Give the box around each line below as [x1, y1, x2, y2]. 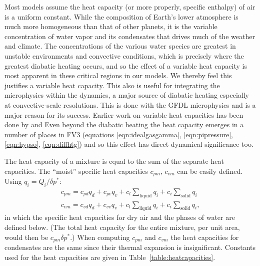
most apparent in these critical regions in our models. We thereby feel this [4, 70, 232, 81]
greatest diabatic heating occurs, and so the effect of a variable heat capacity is [4, 60, 247, 71]
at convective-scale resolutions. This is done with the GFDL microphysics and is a [4, 99, 256, 110]
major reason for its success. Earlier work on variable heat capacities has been [4, 109, 243, 120]
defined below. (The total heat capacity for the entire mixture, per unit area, [4, 222, 240, 232]
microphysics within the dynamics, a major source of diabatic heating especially [4, 90, 249, 100]
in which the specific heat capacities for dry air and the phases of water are [4, 212, 235, 222]
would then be [4, 231, 48, 242]
